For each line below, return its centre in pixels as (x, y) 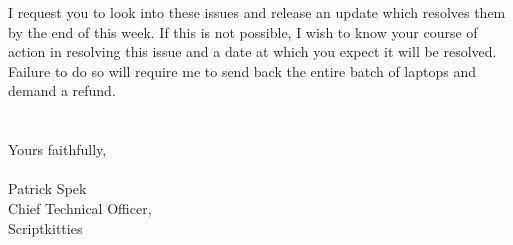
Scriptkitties (45, 227)
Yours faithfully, (57, 149)
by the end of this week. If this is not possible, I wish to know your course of (243, 31)
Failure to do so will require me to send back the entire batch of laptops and (242, 70)
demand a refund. (62, 90)
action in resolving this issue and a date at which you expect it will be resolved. (252, 51)
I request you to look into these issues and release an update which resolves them (257, 12)
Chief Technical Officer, (80, 207)
